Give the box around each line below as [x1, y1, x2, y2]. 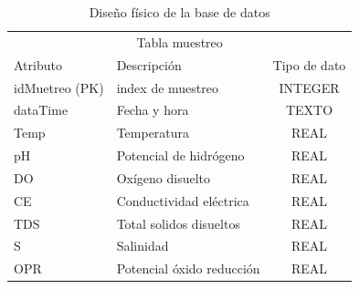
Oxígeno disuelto [116, 168, 211, 187]
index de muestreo [116, 77, 218, 97]
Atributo [14, 55, 62, 74]
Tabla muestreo [136, 32, 223, 51]
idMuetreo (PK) [14, 77, 104, 97]
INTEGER [279, 77, 340, 97]
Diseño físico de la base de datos [89, 3, 270, 21]
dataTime [14, 100, 69, 119]
